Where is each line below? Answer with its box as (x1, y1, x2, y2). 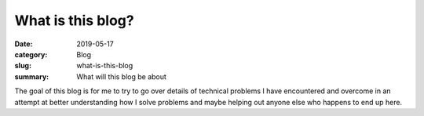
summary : (14, 71, 49, 82)
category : (14, 49, 48, 59)
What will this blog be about (76, 71, 166, 82)
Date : (14, 39, 33, 49)
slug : (14, 61, 31, 71)
